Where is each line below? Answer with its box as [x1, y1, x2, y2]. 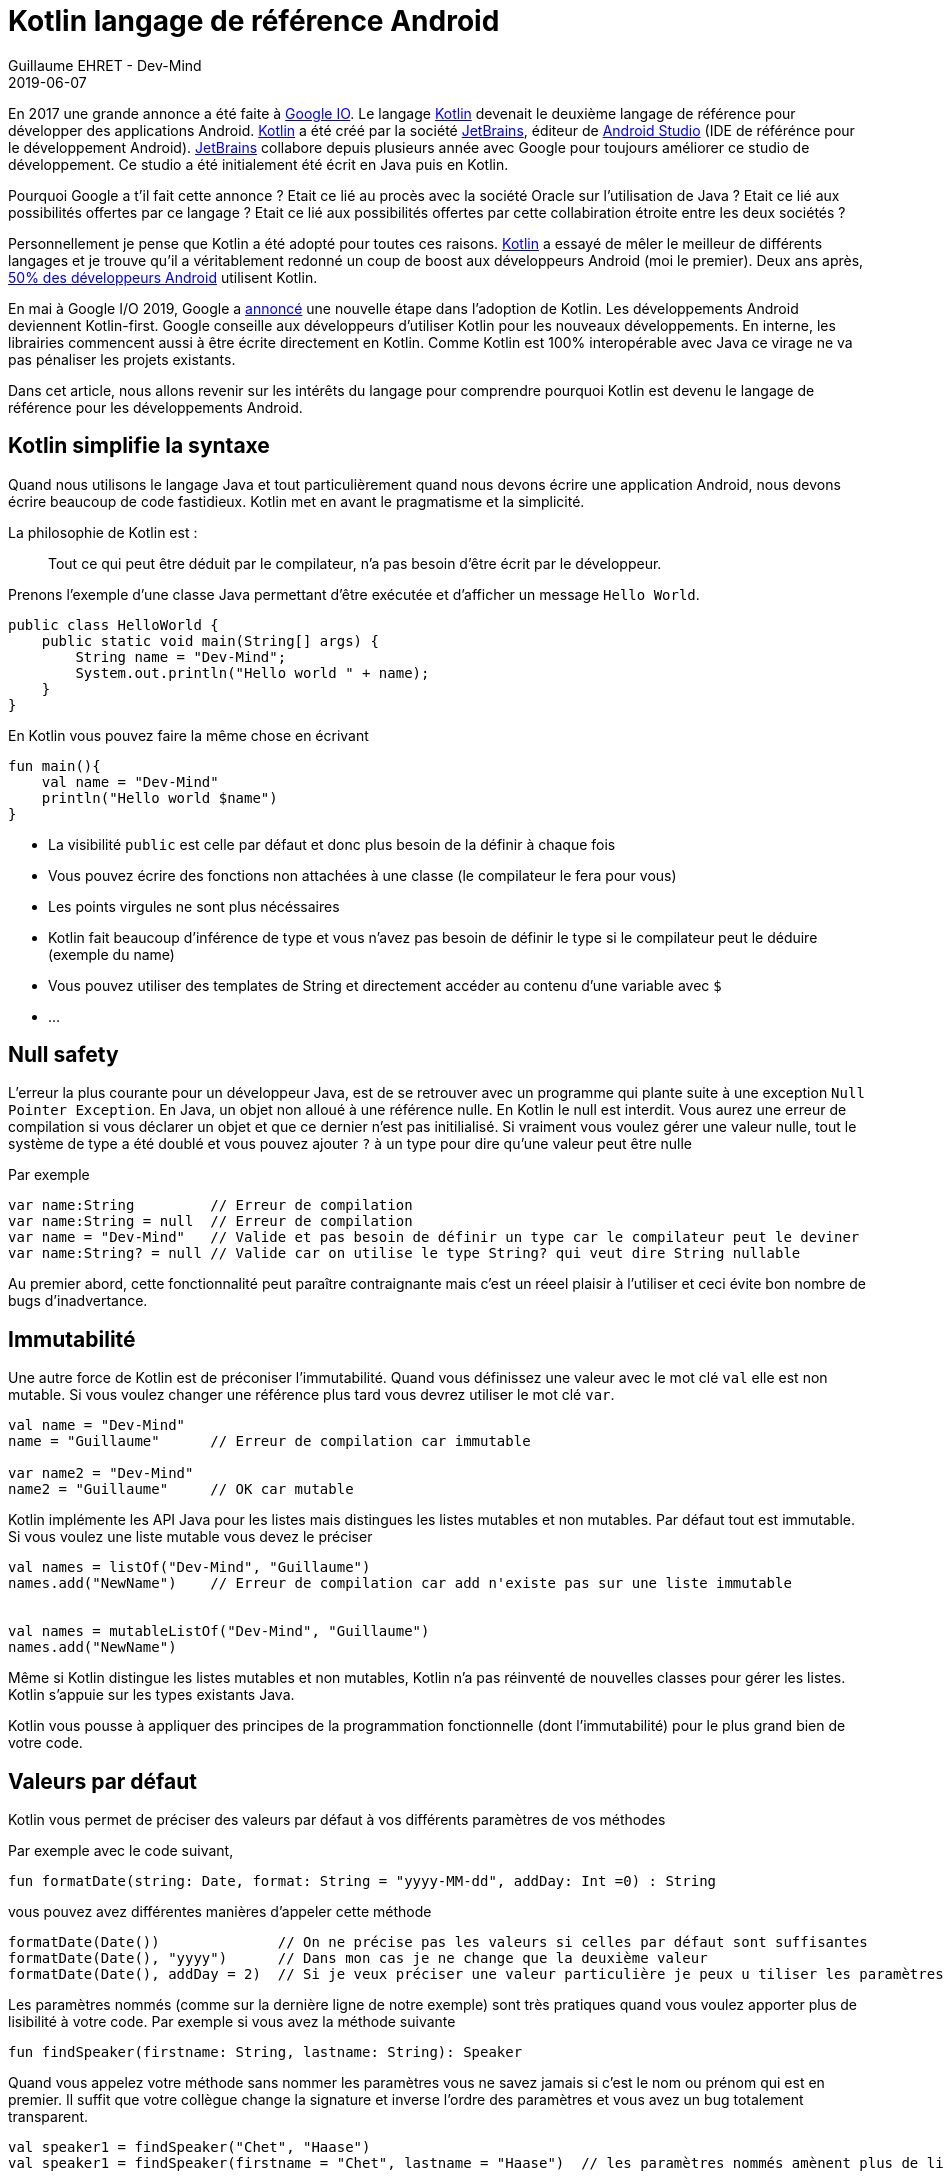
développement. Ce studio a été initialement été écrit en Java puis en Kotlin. [8, 155, 509, 173]
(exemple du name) [48, 945, 175, 963]
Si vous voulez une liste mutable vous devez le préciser [8, 1528, 373, 1546]
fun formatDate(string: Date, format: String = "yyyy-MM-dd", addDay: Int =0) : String [8, 1873, 717, 1890]
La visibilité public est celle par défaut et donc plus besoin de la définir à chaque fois [48, 835, 616, 853]
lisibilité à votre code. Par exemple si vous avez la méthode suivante [8, 2013, 456, 2031]
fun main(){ [8, 757, 101, 774]
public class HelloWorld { [8, 616, 219, 633]
